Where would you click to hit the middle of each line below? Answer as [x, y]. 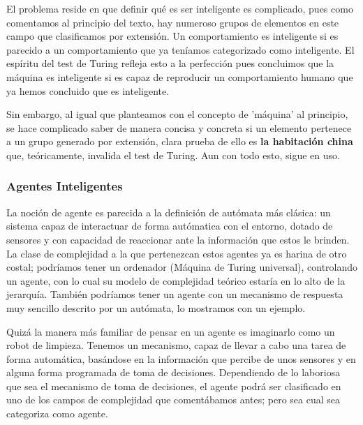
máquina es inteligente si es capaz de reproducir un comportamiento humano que [180, 76]
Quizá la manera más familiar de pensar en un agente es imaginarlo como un [171, 331]
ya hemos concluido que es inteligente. [88, 90]
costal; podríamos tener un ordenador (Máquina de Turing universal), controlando [182, 267]
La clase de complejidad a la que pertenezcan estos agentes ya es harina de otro [177, 253]
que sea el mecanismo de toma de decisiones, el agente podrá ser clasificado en [174, 386]
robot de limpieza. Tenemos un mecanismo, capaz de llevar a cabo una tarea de [176, 345]
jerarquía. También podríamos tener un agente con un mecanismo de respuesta [175, 294]
